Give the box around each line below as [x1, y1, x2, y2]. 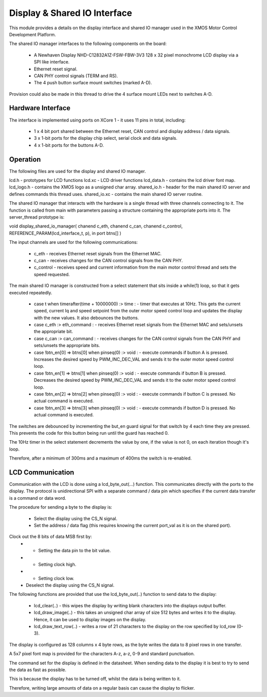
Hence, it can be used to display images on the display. [34, 616, 147, 622]
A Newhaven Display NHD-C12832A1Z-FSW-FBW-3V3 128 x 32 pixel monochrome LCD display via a [34, 52, 238, 58]
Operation [9, 155, 41, 164]
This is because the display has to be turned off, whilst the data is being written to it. [9, 676, 181, 682]
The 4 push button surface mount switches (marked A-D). [34, 80, 152, 86]
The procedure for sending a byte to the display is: [9, 504, 112, 510]
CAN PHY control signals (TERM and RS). [34, 72, 118, 79]
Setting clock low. [38, 575, 74, 581]
